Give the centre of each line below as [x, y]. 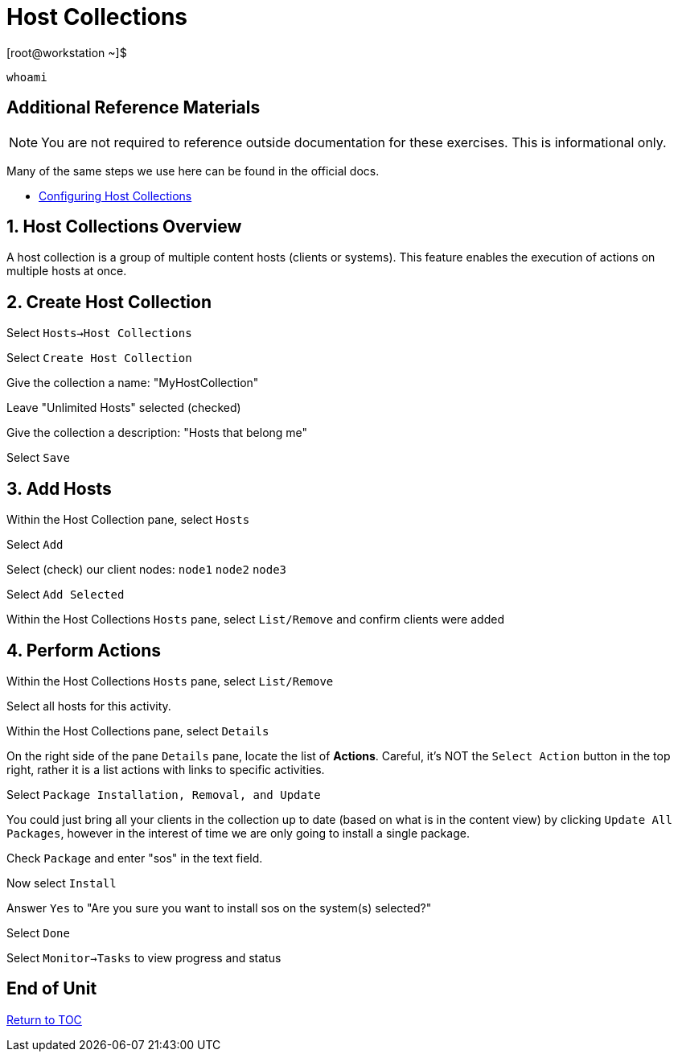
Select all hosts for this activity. [89, 706]
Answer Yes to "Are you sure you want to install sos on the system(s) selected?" [219, 908]
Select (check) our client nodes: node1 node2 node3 [147, 570]
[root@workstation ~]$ [67, 52]
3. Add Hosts [59, 488]
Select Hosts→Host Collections [99, 333]
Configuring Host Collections [115, 196]
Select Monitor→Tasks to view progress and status [144, 957]
